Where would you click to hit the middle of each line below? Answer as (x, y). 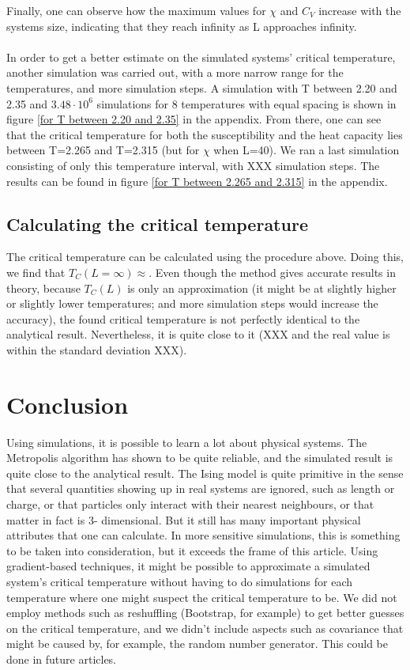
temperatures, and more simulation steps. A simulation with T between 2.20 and (202, 87)
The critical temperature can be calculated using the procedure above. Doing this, (205, 257)
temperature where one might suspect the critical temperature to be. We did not (202, 597)
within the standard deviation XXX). (97, 349)
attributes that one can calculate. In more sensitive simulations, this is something (203, 535)
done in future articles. (62, 659)
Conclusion (68, 404)
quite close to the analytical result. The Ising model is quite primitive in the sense (205, 473)
